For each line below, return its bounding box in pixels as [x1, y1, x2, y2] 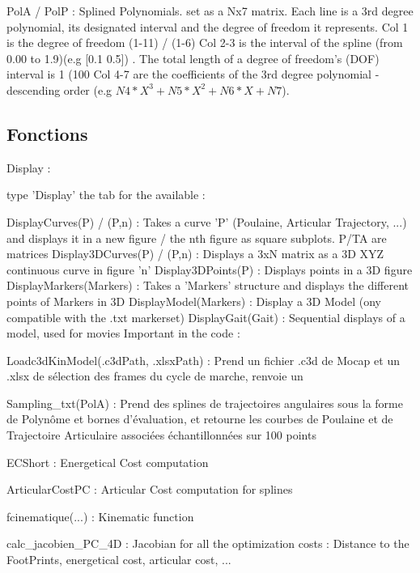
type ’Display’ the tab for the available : [6, 186, 206, 203]
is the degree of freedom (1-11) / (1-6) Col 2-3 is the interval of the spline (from [6, 34, 403, 51]
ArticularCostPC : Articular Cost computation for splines [6, 481, 293, 498]
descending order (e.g [6, 81, 112, 98]
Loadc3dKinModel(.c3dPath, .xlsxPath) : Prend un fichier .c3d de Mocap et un [6, 351, 400, 368]
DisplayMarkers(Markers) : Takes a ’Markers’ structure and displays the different [6, 277, 409, 294]
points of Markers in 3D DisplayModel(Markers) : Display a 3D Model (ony [6, 292, 381, 309]
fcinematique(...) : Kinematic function [6, 507, 194, 524]
